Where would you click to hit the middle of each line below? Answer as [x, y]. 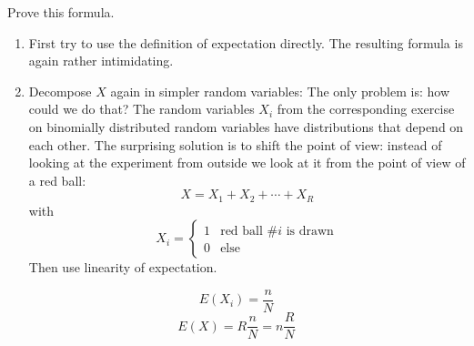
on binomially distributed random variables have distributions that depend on [246, 126]
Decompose [60, 91]
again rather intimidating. [101, 61]
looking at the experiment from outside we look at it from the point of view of [247, 163]
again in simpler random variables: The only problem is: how [280, 91]
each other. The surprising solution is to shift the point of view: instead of [235, 144]
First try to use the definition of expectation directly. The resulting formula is [246, 42]
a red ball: [57, 180]
